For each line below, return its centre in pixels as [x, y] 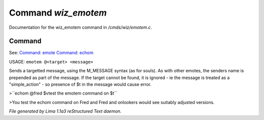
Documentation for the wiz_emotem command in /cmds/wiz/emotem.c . [81, 27]
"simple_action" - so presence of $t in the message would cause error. [80, 84]
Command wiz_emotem [58, 13]
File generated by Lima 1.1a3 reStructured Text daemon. [65, 111]
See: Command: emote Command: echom [51, 53]
